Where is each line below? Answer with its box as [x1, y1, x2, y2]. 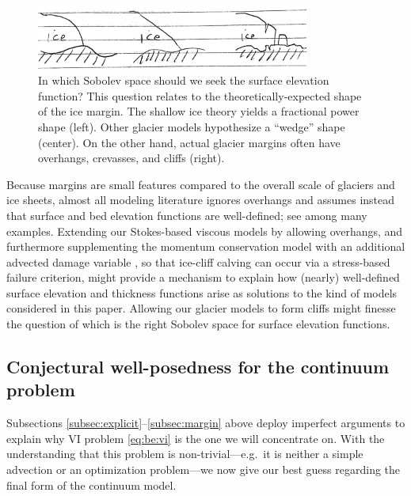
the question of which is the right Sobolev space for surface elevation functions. [6, 316, 390, 332]
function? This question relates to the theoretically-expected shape [38, 87, 362, 104]
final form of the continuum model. [6, 476, 177, 493]
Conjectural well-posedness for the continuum [6, 354, 390, 379]
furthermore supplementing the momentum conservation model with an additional [6, 238, 405, 255]
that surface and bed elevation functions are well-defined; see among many [6, 206, 367, 223]
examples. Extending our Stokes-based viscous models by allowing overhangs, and [6, 222, 403, 239]
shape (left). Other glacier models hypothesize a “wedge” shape [38, 118, 345, 134]
